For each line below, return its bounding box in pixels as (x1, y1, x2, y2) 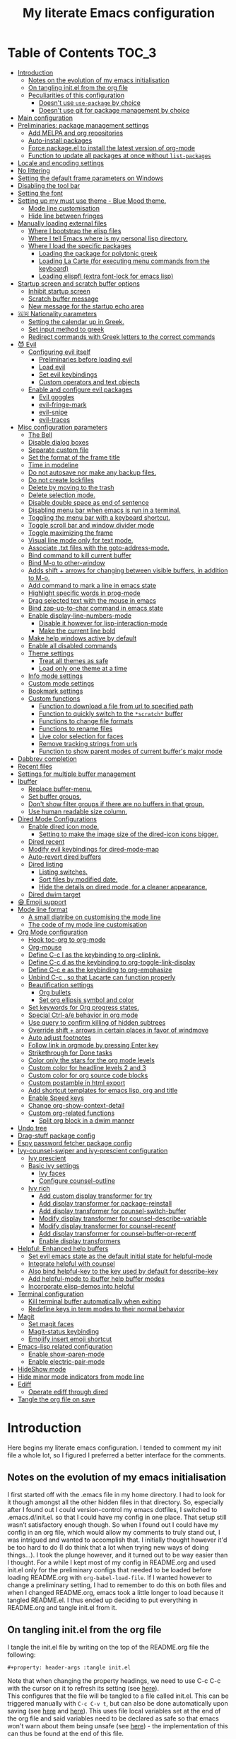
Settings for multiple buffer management (17, 770, 136, 778)
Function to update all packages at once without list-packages (28, 151, 211, 160)
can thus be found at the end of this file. (7, 1729, 124, 1738)
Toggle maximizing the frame (28, 528, 114, 537)
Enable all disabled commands (28, 641, 117, 650)
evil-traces (38, 415, 71, 423)
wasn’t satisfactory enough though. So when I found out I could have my (7, 1520, 219, 1529)
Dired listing (28, 860, 64, 868)
